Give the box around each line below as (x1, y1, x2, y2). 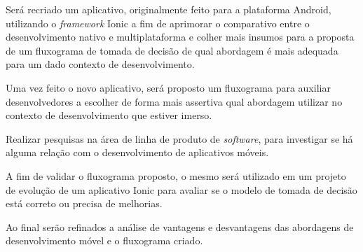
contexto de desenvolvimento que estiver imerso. (6, 108, 212, 122)
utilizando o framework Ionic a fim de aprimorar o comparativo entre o (6, 15, 310, 30)
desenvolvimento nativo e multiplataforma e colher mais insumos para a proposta (6, 29, 355, 44)
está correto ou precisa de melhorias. (6, 196, 163, 211)
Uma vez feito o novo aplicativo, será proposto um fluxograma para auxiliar (6, 80, 331, 94)
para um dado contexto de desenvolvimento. (6, 57, 195, 71)
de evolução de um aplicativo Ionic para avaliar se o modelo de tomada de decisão (6, 182, 357, 197)
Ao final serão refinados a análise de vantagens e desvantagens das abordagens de (6, 219, 354, 234)
